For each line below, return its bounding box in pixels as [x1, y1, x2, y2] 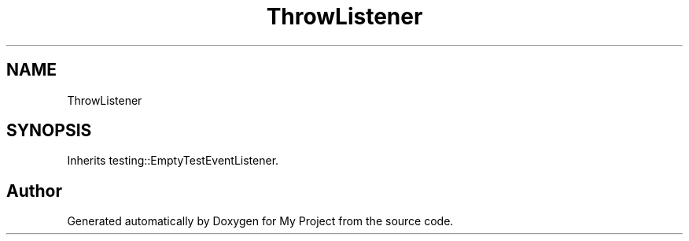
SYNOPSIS [6, 120, 92, 141]
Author [6, 180, 62, 201]
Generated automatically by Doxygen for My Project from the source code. [67, 214, 454, 228]
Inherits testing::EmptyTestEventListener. [67, 154, 279, 168]
